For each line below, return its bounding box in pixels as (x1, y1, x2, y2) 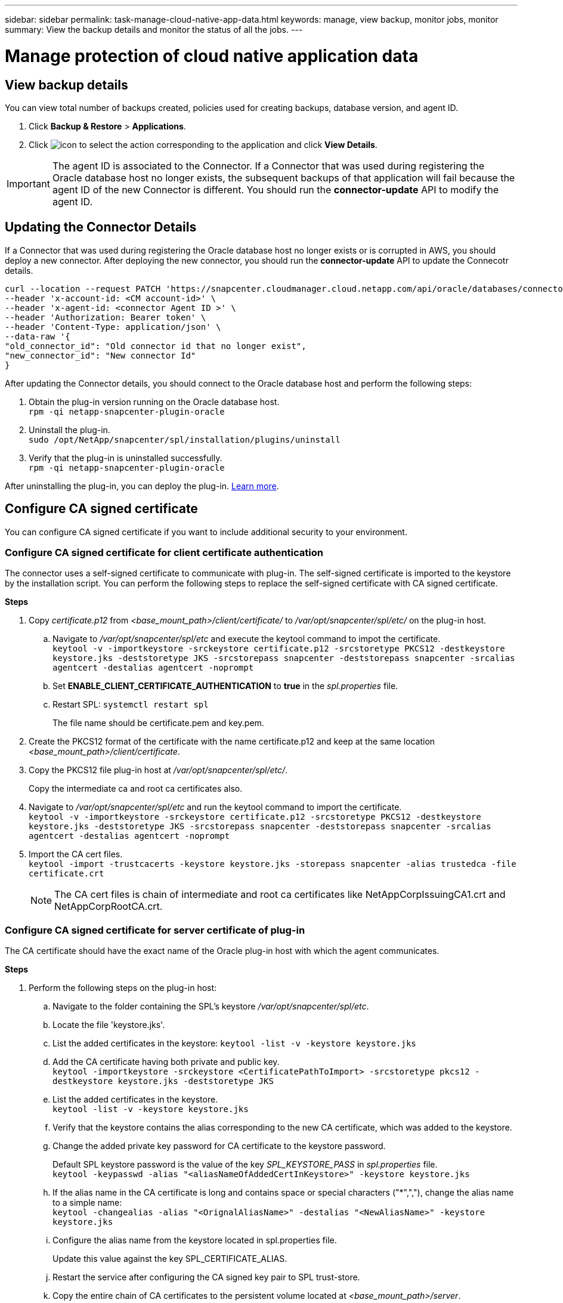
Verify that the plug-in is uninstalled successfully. (29, 452, 222, 463)
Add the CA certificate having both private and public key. (52, 1057, 280, 1067)
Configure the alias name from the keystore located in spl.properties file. (52, 1235, 337, 1246)
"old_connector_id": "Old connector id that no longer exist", (5, 341, 307, 351)
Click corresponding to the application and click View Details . (29, 139, 378, 150)
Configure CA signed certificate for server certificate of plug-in (5, 924, 305, 936)
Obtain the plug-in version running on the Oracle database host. (29, 396, 280, 407)
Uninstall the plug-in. (29, 424, 110, 435)
